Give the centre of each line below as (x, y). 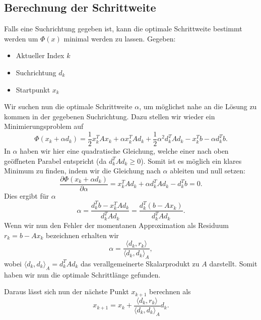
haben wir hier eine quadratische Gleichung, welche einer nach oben (124, 151)
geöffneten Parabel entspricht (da (55, 161)
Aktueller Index (40, 55)
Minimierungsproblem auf (44, 126)
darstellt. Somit (233, 263)
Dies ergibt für (27, 195)
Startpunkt (33, 89)
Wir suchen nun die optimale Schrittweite (68, 106)
